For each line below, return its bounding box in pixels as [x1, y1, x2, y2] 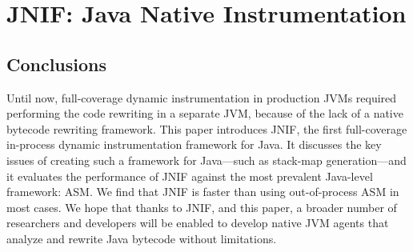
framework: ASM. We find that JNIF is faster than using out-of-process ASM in [6, 183, 399, 200]
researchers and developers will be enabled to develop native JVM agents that [6, 214, 389, 231]
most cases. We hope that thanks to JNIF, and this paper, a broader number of [6, 198, 397, 215]
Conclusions [6, 51, 107, 76]
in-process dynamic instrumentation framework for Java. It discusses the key [6, 136, 382, 153]
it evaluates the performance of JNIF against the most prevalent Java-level [6, 167, 373, 184]
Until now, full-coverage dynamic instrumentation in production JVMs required [6, 89, 397, 106]
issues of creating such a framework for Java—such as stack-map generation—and [6, 151, 407, 168]
